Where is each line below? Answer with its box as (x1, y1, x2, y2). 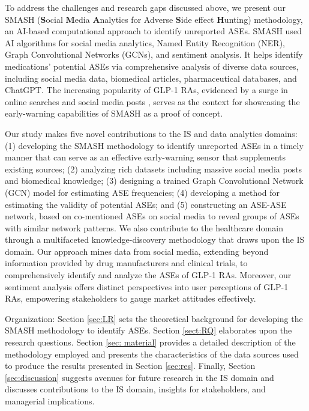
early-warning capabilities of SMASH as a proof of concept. (5, 107, 223, 120)
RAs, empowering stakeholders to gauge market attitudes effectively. (5, 292, 256, 305)
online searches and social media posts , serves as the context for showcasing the (5, 95, 300, 108)
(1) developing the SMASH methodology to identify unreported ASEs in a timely (5, 139, 304, 151)
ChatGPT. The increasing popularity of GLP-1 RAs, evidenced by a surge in (5, 84, 288, 96)
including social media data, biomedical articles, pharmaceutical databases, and (5, 72, 297, 84)
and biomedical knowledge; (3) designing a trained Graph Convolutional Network (5, 174, 304, 187)
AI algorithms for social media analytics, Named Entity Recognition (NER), (5, 36, 285, 49)
